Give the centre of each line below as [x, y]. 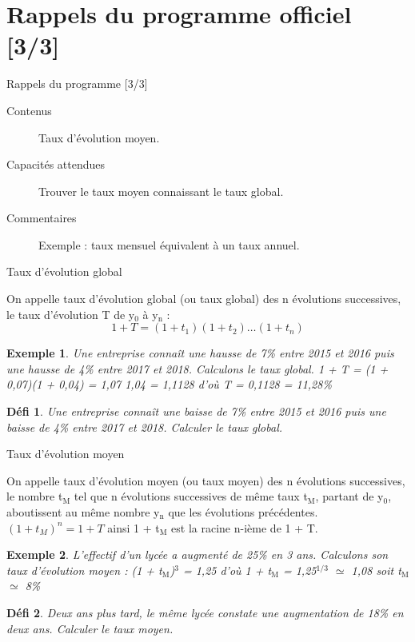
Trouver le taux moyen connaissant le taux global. [161, 191]
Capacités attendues [56, 164]
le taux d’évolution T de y [71, 314]
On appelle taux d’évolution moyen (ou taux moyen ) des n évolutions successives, [206, 480]
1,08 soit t [376, 570]
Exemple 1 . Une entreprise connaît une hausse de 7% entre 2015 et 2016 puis [200, 353]
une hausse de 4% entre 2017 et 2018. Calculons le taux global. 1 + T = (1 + [198, 368]
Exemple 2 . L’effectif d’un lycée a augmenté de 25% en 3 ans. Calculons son [198, 554]
